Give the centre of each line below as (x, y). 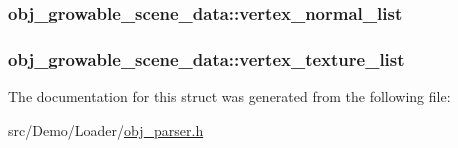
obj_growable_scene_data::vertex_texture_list (206, 58)
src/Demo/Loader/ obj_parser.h (106, 129)
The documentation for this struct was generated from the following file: (229, 96)
